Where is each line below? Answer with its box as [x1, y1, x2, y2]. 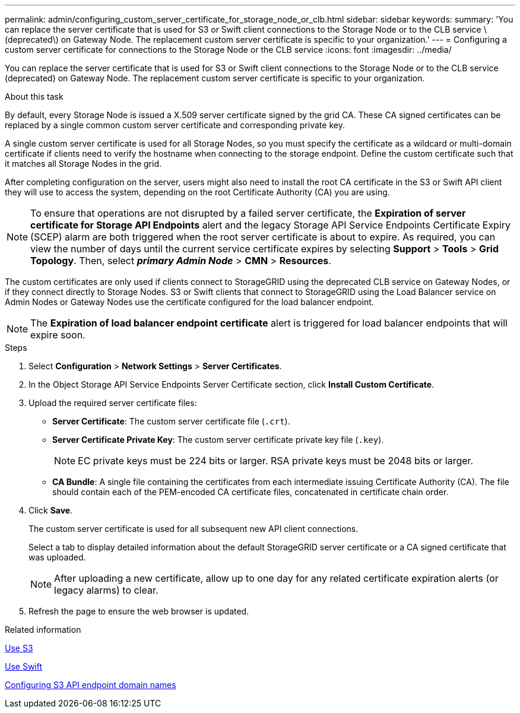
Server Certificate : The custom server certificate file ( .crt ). [52, 416, 290, 426]
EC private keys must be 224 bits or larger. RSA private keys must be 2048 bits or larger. [78, 455, 474, 467]
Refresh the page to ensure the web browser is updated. [28, 606, 249, 616]
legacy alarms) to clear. [54, 584, 158, 596]
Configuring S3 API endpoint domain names [5, 680, 176, 690]
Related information [5, 625, 81, 635]
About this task [5, 91, 64, 102]
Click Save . [28, 505, 73, 515]
